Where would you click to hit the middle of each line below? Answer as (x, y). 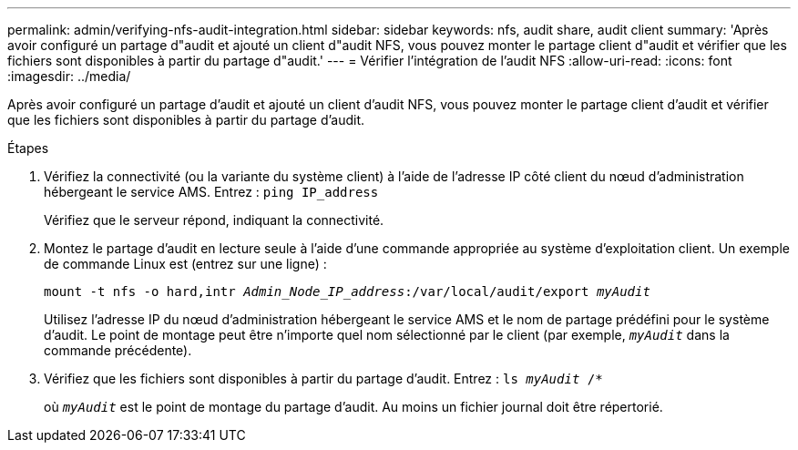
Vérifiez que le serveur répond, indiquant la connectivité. (214, 220)
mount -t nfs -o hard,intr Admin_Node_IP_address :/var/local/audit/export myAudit (347, 291)
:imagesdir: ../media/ (69, 76)
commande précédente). (118, 350)
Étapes (28, 148)
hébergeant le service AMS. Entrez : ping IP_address (211, 192)
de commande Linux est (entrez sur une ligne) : (185, 264)
